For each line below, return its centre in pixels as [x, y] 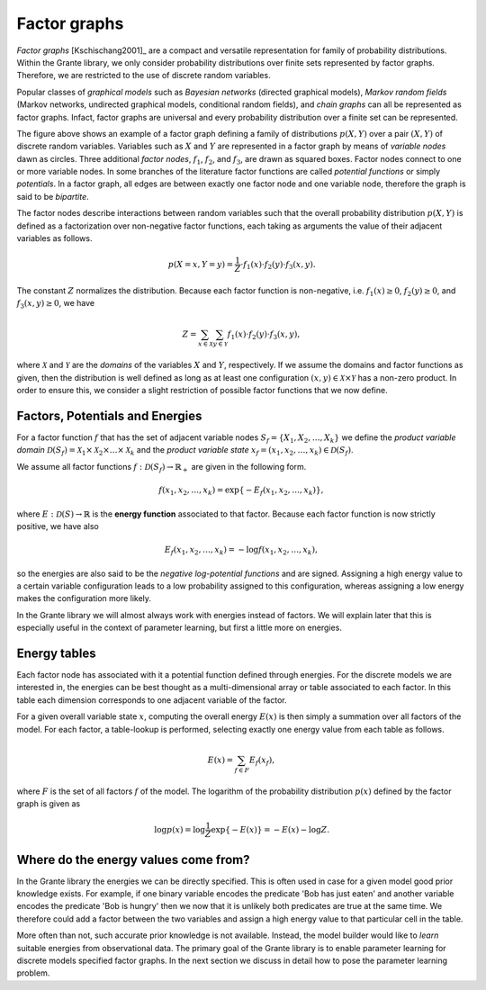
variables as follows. [54, 238]
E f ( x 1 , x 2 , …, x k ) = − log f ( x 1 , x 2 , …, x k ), [241, 551]
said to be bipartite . [53, 196]
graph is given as [49, 803]
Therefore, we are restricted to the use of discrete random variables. [144, 76]
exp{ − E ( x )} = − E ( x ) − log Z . [270, 829]
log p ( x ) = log [180, 829]
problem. [33, 973]
